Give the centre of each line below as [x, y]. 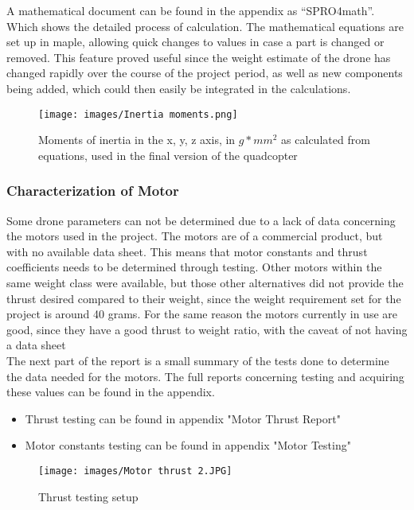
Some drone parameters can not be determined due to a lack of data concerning [201, 220]
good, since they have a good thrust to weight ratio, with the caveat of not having [207, 329]
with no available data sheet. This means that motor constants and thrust [187, 251]
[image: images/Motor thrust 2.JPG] [135, 471]
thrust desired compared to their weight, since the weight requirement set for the [204, 298]
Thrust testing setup [88, 496]
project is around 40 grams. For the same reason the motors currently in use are [202, 314]
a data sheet [36, 345]
